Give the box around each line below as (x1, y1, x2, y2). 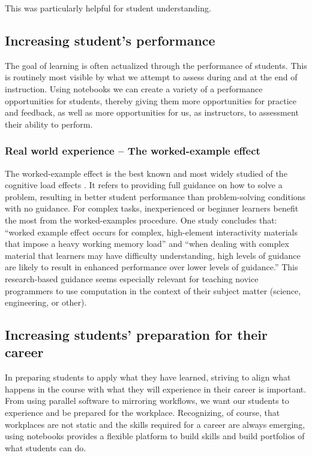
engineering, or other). (5, 296, 87, 309)
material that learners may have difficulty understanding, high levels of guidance (5, 249, 301, 261)
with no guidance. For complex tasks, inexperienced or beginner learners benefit (5, 202, 299, 215)
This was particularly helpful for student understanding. (5, 2, 211, 14)
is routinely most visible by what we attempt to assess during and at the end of (5, 71, 298, 83)
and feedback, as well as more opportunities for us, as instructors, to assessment (5, 106, 299, 119)
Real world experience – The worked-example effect (5, 143, 260, 158)
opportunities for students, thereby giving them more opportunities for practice (5, 94, 296, 107)
